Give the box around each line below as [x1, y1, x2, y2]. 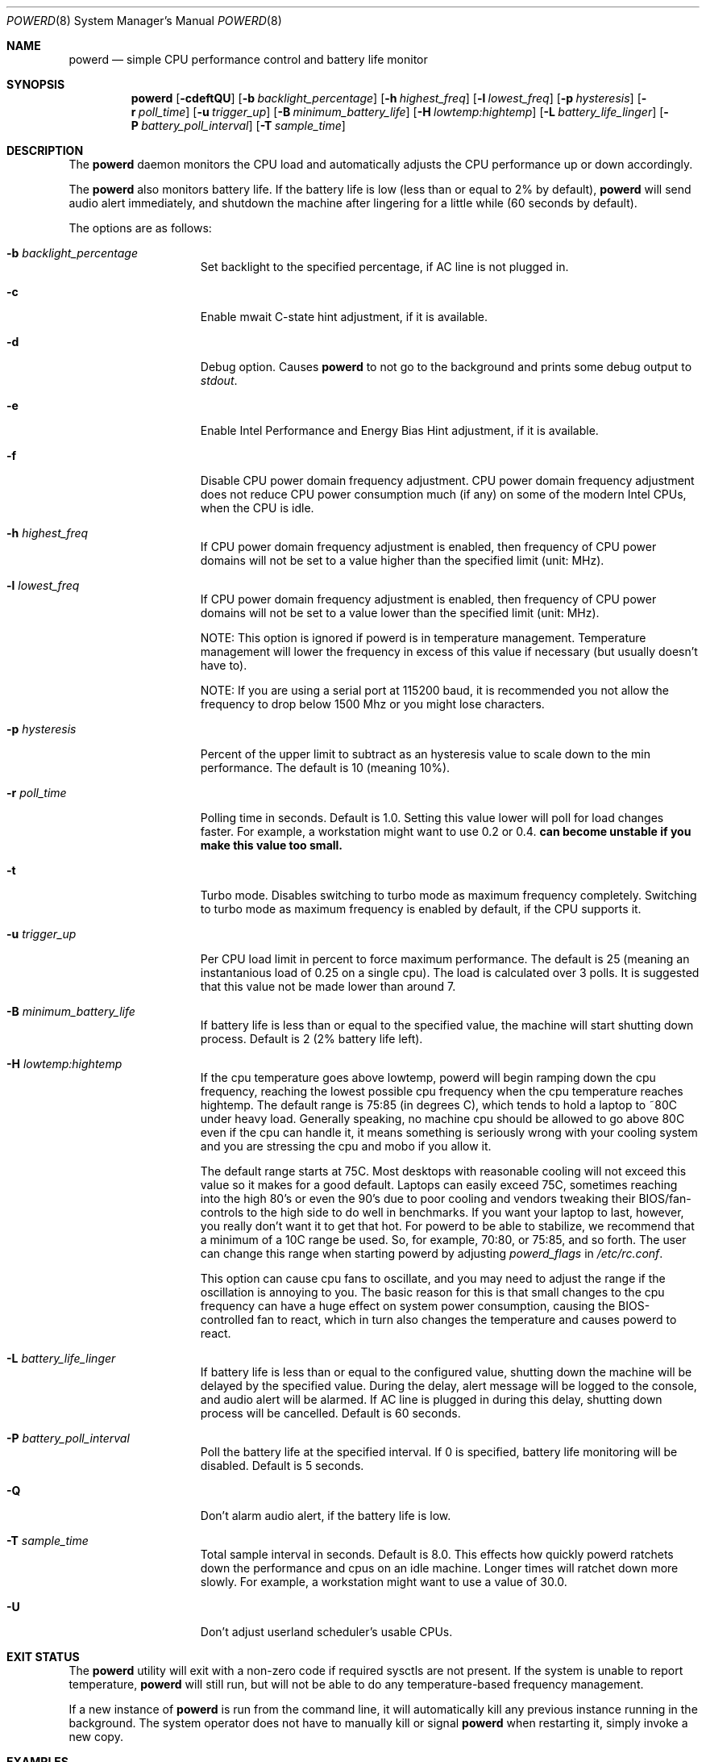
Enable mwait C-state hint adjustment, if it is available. [200, 310, 488, 324]
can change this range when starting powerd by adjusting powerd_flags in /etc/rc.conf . [200, 1246, 663, 1260]
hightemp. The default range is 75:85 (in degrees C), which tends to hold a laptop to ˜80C [200, 1098, 677, 1112]
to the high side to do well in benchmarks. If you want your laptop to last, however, [247, 1205, 684, 1219]
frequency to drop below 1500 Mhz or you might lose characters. [200, 697, 545, 711]
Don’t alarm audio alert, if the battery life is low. [200, 1509, 451, 1522]
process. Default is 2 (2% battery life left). [200, 1032, 423, 1046]
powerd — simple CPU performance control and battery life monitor [69, 52, 428, 66]
